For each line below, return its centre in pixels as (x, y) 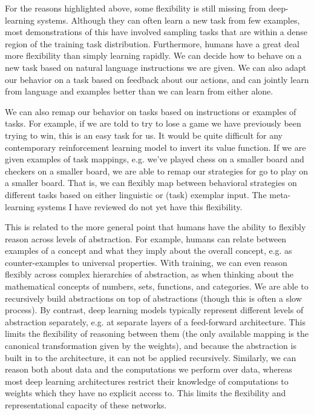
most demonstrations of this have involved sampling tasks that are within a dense (156, 32)
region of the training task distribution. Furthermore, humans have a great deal (152, 43)
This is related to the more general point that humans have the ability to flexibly (155, 227)
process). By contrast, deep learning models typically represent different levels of (154, 310)
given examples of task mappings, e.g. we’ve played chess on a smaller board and (155, 159)
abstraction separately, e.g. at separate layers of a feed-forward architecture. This (155, 321)
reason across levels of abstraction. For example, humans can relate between (146, 238)
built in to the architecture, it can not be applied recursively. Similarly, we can (151, 357)
